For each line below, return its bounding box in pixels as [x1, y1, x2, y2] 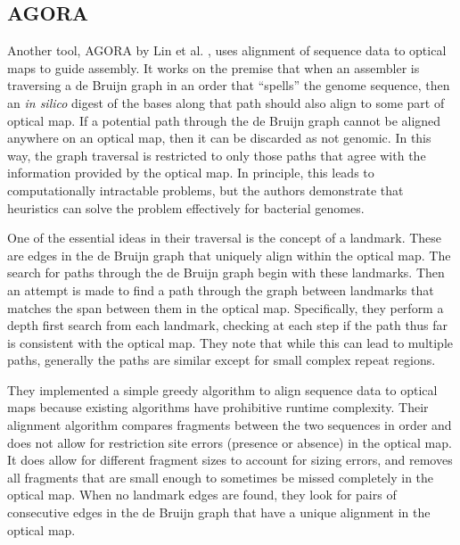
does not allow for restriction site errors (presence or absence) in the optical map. [7, 433, 452, 451]
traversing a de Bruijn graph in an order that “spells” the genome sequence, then [7, 76, 450, 95]
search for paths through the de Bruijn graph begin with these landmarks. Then [7, 263, 445, 282]
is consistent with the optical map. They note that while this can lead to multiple [7, 333, 454, 351]
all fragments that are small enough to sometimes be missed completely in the [7, 467, 434, 486]
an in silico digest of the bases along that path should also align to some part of [7, 93, 445, 111]
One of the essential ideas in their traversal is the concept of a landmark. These [7, 228, 442, 247]
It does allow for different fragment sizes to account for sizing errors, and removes [7, 450, 453, 469]
